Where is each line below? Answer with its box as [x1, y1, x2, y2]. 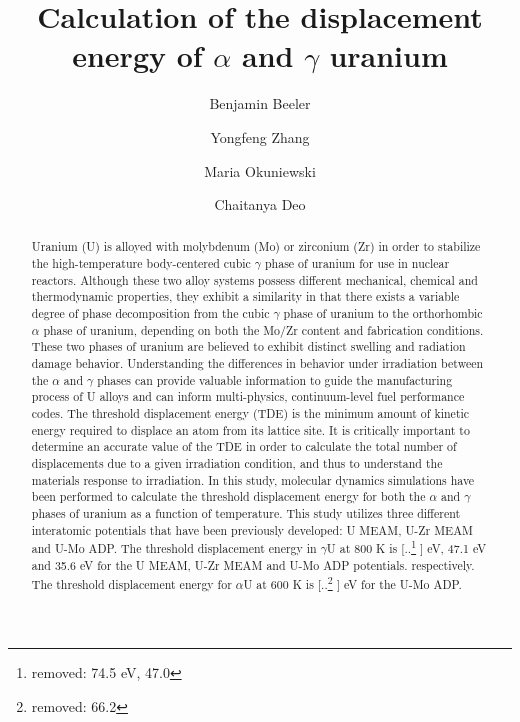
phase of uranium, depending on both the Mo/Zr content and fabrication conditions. [43, 321, 484, 338]
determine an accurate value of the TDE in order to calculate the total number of [31, 438, 457, 455]
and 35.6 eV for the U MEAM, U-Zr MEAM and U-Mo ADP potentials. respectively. [31, 556, 475, 573]
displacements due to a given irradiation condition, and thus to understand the [31, 455, 443, 472]
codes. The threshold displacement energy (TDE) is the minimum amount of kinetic [31, 405, 470, 422]
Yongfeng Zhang [210, 126, 310, 147]
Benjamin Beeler [209, 93, 311, 114]
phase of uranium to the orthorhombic [283, 305, 483, 322]
